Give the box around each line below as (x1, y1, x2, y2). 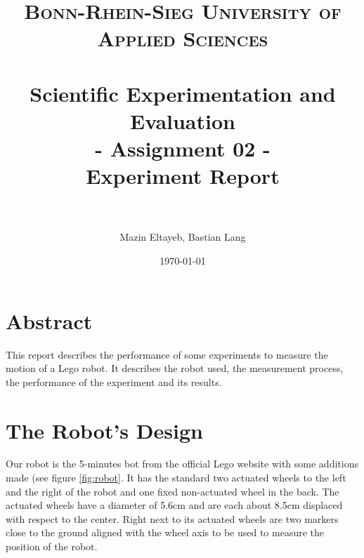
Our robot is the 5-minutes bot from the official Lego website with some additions (6, 456, 358, 471)
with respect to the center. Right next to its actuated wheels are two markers (6, 511, 339, 526)
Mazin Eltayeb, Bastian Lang (119, 230, 246, 244)
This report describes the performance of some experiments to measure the (6, 347, 328, 361)
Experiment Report (86, 161, 280, 190)
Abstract (6, 306, 93, 335)
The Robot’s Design (6, 416, 203, 444)
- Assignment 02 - (95, 134, 271, 163)
